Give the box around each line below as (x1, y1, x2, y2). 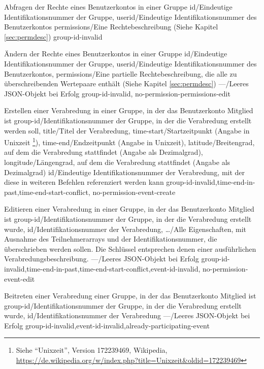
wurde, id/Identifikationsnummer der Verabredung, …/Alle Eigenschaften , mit (4, 223, 247, 234)
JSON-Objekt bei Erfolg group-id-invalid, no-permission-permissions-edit (4, 88, 230, 98)
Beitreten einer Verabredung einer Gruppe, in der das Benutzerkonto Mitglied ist (4, 290, 256, 301)
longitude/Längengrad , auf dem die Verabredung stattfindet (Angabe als (4, 156, 230, 167)
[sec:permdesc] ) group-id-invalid (4, 31, 103, 42)
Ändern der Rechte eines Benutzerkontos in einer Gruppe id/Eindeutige (4, 48, 227, 59)
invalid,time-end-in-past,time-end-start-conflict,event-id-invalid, (4, 263, 201, 274)
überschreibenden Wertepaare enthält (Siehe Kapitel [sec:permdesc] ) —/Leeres (4, 78, 249, 89)
